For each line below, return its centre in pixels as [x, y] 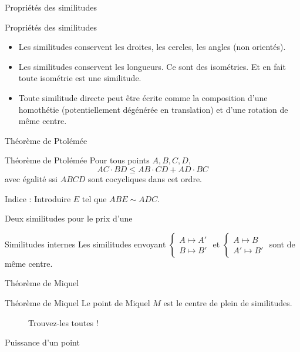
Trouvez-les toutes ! [63, 322]
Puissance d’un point [42, 342]
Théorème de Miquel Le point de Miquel [77, 302]
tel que [94, 198]
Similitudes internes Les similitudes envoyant [85, 244]
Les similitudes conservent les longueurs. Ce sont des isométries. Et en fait [152, 66]
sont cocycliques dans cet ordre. [145, 178]
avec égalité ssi [31, 178]
